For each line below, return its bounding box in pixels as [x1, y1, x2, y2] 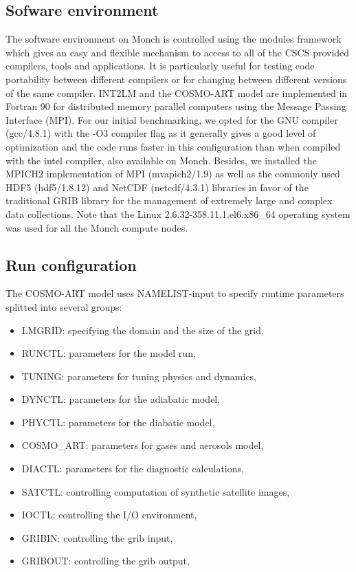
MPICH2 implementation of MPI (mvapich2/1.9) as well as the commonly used [5, 166, 340, 181]
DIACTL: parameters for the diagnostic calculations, [21, 461, 244, 476]
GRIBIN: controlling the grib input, [21, 530, 173, 544]
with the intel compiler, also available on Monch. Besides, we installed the [5, 153, 317, 167]
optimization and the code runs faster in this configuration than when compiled [5, 139, 341, 153]
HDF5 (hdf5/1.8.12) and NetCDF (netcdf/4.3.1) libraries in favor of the [5, 179, 309, 194]
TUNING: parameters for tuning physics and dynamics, [21, 368, 257, 383]
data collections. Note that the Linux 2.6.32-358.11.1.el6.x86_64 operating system [5, 206, 351, 221]
